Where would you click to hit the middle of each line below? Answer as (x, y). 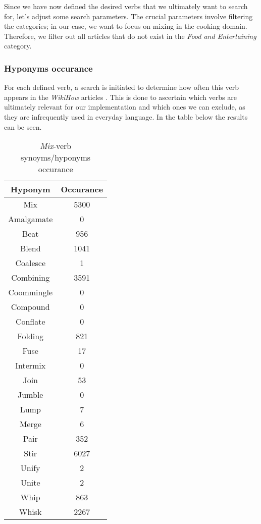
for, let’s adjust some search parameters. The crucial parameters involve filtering (128, 16)
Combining (31, 278)
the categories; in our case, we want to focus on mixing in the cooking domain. (126, 26)
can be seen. (23, 126)
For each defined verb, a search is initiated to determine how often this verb (121, 87)
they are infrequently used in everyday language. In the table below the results (126, 116)
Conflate (30, 322)
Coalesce (31, 263)
